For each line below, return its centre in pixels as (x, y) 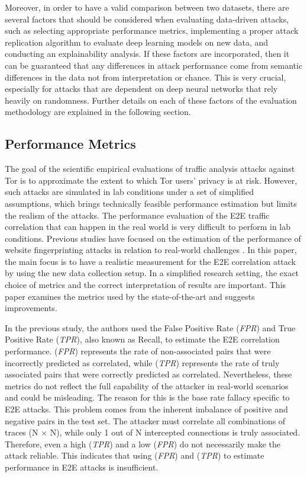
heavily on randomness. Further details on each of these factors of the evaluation (151, 100)
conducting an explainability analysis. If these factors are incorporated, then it (147, 54)
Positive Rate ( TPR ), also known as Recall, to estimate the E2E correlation (142, 339)
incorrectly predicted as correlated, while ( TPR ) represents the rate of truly (142, 362)
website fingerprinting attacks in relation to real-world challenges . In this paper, (151, 250)
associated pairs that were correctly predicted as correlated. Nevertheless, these (148, 374)
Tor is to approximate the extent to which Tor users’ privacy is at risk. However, (151, 180)
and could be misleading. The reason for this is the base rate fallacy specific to (147, 397)
